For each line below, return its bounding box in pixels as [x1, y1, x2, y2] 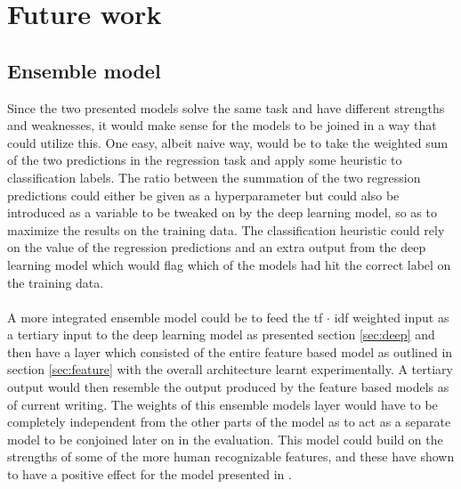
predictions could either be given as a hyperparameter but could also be [7, 185, 400, 204]
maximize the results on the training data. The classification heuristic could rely [7, 220, 445, 239]
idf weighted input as [334, 307, 449, 326]
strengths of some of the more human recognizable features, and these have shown [7, 447, 455, 466]
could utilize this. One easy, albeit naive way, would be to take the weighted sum [7, 133, 449, 151]
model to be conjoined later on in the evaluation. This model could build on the [7, 429, 443, 448]
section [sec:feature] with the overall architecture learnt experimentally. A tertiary [7, 360, 453, 379]
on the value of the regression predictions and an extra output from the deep [7, 238, 426, 257]
